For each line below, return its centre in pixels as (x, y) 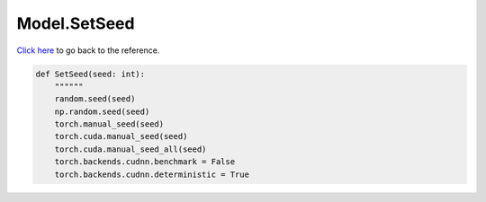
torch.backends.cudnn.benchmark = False (145, 162)
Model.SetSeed (76, 23)
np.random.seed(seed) (102, 111)
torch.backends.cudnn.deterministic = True (152, 174)
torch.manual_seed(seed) (109, 124)
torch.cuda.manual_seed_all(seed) (130, 149)
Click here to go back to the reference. (88, 50)
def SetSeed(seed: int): (90, 74)
